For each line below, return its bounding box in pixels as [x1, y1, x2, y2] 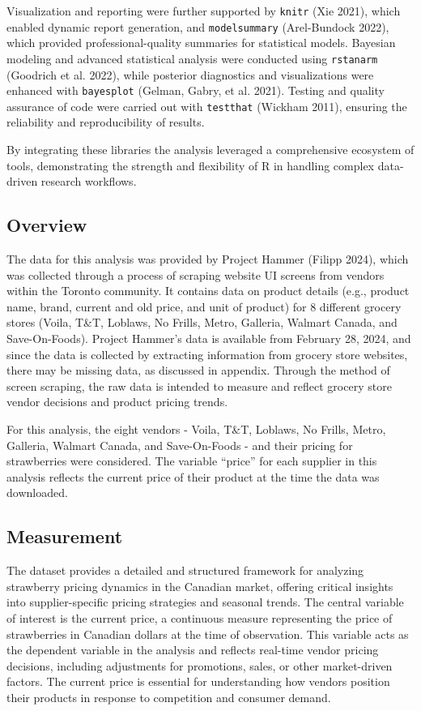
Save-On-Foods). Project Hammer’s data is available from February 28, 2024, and [6, 330, 411, 347]
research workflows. [40, 173, 137, 190]
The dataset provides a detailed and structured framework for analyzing [6, 562, 364, 579]
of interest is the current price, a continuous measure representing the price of [6, 609, 393, 626]
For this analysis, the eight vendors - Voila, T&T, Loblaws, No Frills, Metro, [6, 420, 386, 437]
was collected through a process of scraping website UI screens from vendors [6, 266, 385, 283]
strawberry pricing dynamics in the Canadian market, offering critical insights [6, 577, 393, 594]
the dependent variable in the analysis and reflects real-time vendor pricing [6, 641, 379, 658]
